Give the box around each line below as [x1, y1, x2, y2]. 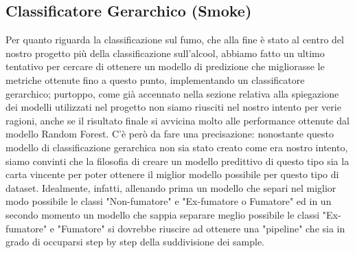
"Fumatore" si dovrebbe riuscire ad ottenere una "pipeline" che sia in [57, 221, 345, 235]
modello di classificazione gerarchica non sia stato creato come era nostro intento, [5, 140, 348, 154]
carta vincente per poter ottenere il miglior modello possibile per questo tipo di [5, 167, 339, 181]
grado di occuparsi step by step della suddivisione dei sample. [5, 234, 264, 249]
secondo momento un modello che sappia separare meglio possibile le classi [5, 207, 320, 221]
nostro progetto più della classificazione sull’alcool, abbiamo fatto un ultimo [5, 45, 325, 60]
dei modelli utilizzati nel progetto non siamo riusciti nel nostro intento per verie [5, 100, 341, 114]
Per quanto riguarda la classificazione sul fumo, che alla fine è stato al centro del [5, 32, 344, 47]
